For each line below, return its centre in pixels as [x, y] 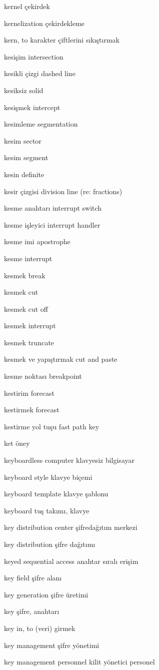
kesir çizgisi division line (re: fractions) [63, 191]
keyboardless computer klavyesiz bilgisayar [69, 460]
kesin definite [24, 174]
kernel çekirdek [27, 6]
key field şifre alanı [33, 578]
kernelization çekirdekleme [44, 23]
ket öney [17, 443]
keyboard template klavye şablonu [56, 494]
